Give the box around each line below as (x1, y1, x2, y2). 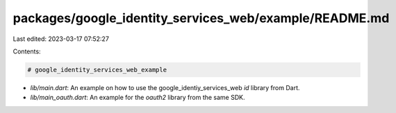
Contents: (13, 47, 41, 55)
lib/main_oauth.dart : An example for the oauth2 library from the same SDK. (30, 94, 245, 102)
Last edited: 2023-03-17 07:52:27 (13, 35, 109, 43)
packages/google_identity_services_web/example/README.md (13, 10, 390, 26)
